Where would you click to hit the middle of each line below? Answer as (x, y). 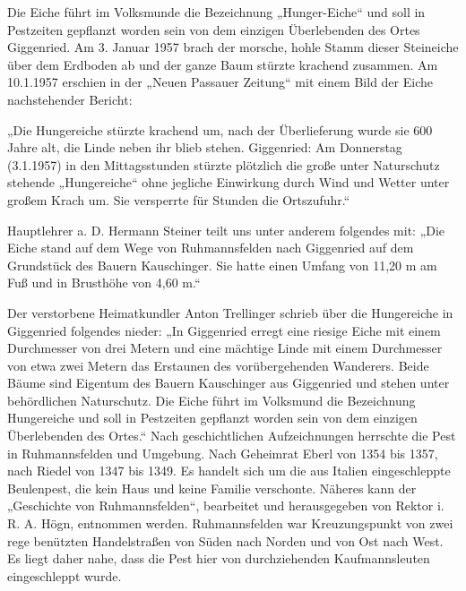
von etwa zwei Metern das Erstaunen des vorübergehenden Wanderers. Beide (218, 365)
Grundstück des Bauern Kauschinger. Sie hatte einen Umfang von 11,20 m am (222, 265)
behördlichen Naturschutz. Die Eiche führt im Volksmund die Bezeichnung (211, 400)
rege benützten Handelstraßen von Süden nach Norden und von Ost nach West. (225, 540)
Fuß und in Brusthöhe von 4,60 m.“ (104, 283)
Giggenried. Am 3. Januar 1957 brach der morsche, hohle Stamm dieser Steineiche (233, 47)
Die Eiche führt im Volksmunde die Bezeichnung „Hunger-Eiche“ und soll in (216, 12)
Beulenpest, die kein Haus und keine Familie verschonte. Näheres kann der (212, 488)
